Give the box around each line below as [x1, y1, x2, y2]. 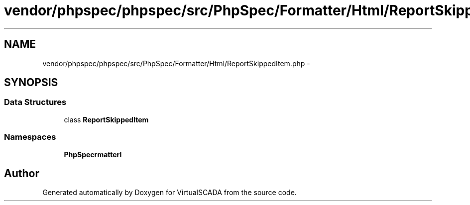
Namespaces [4, 132, 56, 142]
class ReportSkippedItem [64, 115, 149, 124]
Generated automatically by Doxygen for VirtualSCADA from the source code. [42, 188, 297, 197]
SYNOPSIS [4, 76, 58, 89]
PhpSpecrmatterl [64, 150, 122, 159]
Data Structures [4, 97, 67, 107]
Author [4, 167, 39, 180]
